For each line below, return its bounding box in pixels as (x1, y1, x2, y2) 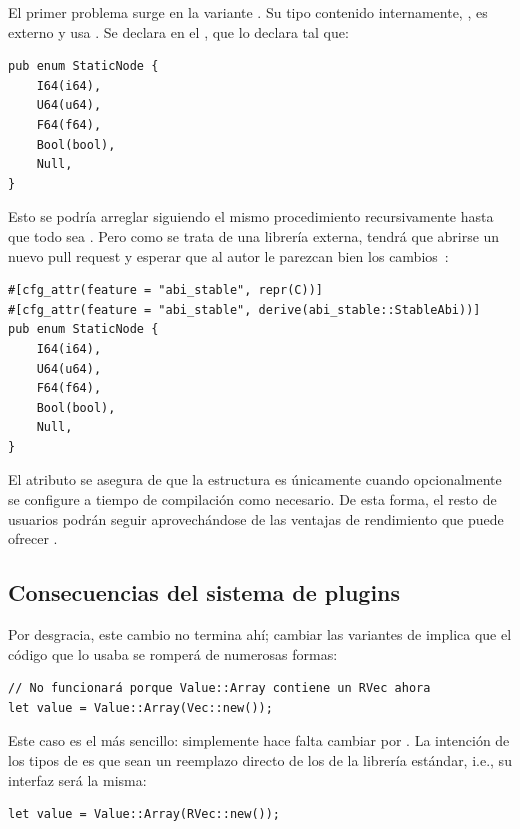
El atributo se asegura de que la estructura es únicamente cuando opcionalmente (8, 469, 502, 490)
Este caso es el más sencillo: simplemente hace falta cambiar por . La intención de (8, 730, 510, 751)
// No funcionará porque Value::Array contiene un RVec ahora (8, 681, 431, 696)
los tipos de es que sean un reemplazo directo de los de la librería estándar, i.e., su (8, 750, 512, 771)
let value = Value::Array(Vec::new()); (8, 700, 273, 715)
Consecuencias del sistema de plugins (8, 577, 401, 608)
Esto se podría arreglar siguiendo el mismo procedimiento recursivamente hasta (8, 206, 494, 227)
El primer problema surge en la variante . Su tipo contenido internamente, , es (8, 2, 488, 22)
